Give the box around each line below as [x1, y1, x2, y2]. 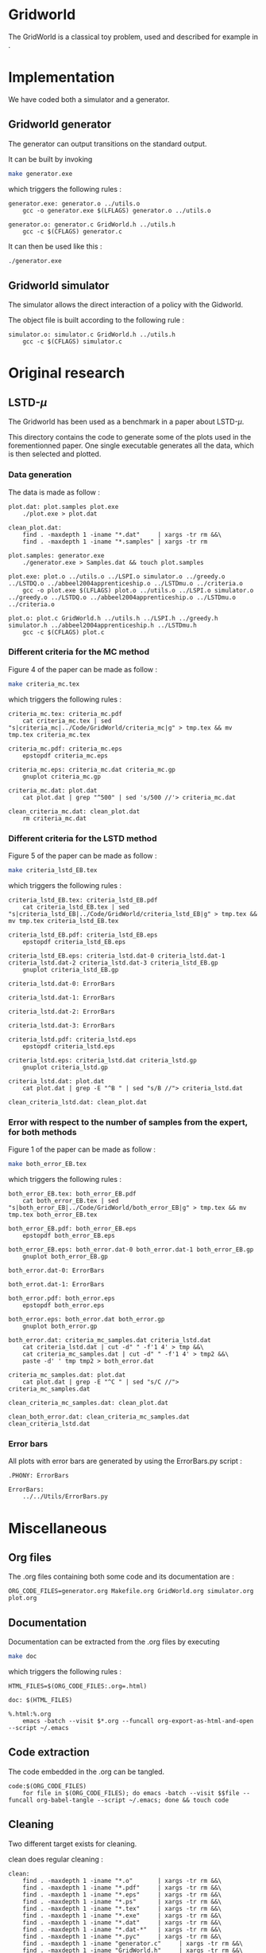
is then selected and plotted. [8, 449, 102, 459]
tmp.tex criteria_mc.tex [8, 730, 91, 738]
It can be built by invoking [8, 154, 93, 164]
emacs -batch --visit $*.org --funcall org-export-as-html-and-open [22, 1717, 254, 1725]
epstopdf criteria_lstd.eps [22, 1042, 115, 1051]
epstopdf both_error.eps [22, 1301, 105, 1309]
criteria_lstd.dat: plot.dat [8, 1077, 105, 1085]
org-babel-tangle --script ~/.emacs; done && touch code [37, 1796, 229, 1804]
